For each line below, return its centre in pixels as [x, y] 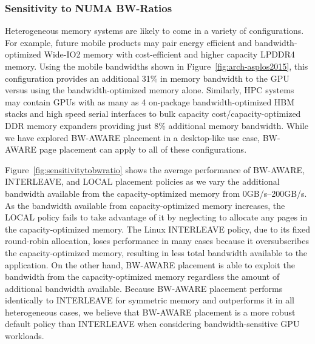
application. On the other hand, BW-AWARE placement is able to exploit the [150, 264]
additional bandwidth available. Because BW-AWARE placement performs [144, 288]
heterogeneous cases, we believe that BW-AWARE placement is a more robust [150, 312]
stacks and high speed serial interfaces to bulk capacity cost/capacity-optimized [153, 114]
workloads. [25, 336]
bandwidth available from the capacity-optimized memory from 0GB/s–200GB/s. [156, 193]
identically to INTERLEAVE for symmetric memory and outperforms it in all [150, 300]
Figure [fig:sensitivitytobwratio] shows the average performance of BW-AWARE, [155, 169]
